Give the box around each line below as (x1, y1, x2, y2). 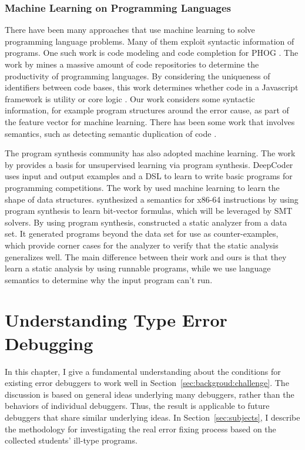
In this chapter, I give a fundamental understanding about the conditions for (5, 365, 281, 377)
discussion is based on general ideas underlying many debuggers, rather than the (5, 388, 294, 400)
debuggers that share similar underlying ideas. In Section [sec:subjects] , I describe (5, 411, 300, 423)
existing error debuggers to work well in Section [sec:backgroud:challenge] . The (5, 377, 289, 389)
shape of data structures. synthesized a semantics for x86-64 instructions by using (5, 193, 299, 205)
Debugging (5, 331, 93, 355)
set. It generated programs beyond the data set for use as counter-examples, (5, 227, 279, 240)
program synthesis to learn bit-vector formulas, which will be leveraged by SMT (5, 204, 293, 217)
